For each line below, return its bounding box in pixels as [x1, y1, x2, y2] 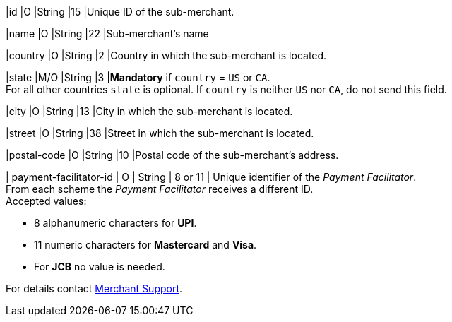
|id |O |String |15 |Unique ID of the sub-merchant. [6, 6, 234, 18]
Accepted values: [6, 195, 87, 207]
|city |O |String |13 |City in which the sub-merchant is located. [6, 105, 293, 117]
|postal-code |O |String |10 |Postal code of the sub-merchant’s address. [6, 149, 339, 161]
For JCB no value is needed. [34, 261, 165, 273]
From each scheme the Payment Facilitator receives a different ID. [6, 183, 314, 195]
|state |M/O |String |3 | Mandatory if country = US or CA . [6, 71, 270, 83]
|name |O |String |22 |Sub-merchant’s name [6, 28, 209, 40]
